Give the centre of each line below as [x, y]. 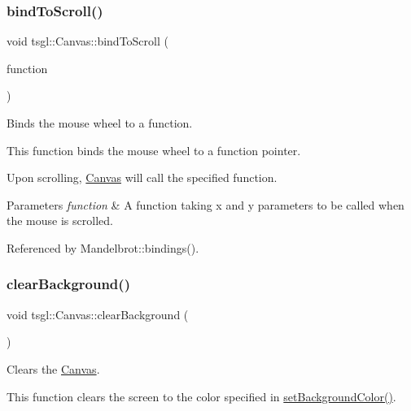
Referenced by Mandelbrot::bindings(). [103, 247]
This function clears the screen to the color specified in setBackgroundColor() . [201, 396]
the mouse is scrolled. [60, 221]
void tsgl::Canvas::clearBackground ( [98, 314]
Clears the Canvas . [53, 368]
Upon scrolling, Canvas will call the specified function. [142, 177]
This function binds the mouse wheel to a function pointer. [154, 150]
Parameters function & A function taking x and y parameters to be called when [205, 204]
